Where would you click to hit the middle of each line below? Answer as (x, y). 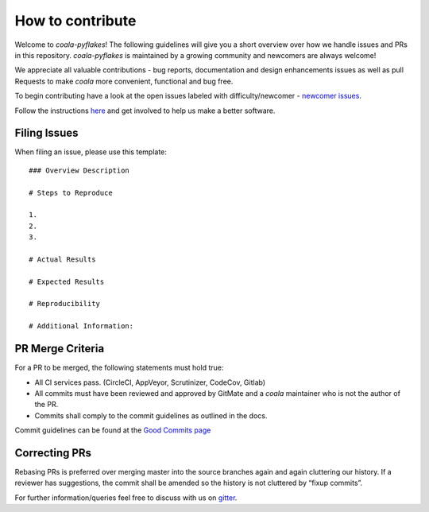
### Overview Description (79, 170)
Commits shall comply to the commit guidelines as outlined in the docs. (151, 415)
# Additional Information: (81, 326)
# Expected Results (67, 281)
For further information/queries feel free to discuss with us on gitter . (126, 498)
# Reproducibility (65, 304)
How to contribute (75, 21)
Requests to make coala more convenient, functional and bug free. (124, 81)
